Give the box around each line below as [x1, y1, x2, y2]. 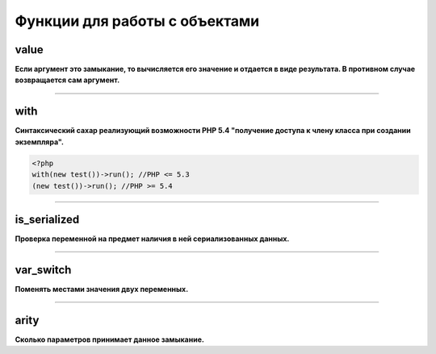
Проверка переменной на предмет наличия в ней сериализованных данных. [15, 234, 290, 244]
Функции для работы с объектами [15, 12, 260, 30]
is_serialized [15, 212, 80, 226]
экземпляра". [15, 137, 65, 147]
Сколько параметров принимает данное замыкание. [15, 335, 205, 344]
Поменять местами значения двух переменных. [15, 284, 189, 294]
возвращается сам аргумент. [15, 75, 120, 85]
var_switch [15, 263, 72, 277]
